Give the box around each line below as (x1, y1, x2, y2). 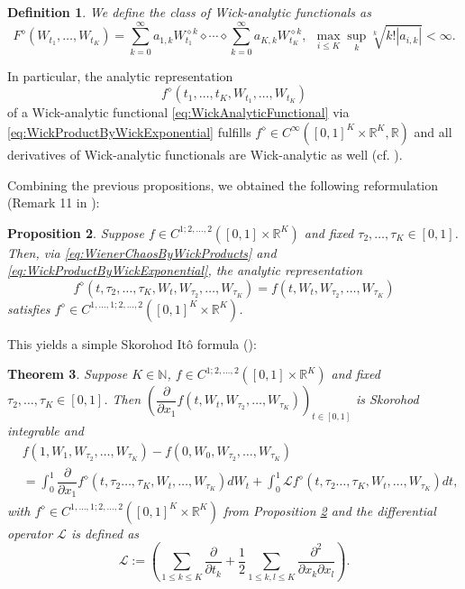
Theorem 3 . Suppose (7, 364, 128, 383)
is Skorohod (356, 390, 419, 409)
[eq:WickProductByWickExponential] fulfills (7, 122, 251, 141)
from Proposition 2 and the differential (223, 501, 436, 520)
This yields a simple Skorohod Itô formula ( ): (7, 334, 257, 353)
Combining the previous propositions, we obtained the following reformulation (7, 175, 439, 194)
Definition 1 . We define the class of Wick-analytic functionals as (7, 3, 371, 21)
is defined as (70, 523, 140, 542)
